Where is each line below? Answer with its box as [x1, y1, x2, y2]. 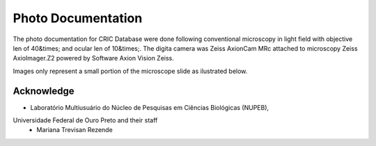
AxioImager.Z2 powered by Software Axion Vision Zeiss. [13, 54, 174, 63]
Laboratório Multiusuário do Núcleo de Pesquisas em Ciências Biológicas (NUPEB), [30, 103, 269, 111]
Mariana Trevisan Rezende [36, 126, 113, 134]
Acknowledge [13, 85, 75, 97]
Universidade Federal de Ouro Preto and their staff [13, 116, 158, 124]
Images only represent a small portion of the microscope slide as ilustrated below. [13, 67, 248, 75]
